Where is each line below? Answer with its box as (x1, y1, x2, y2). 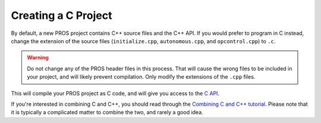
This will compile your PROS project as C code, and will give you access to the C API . (11, 89, 220, 97)
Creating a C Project (11, 9, 112, 22)
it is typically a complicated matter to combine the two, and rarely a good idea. (11, 109, 203, 116)
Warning (27, 54, 49, 61)
